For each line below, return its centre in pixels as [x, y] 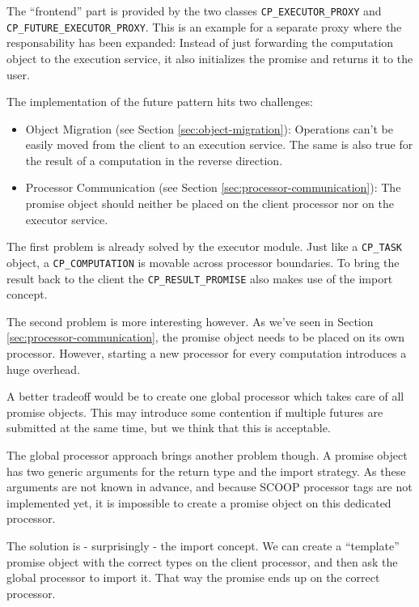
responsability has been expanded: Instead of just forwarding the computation [200, 42]
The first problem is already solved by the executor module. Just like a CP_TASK [205, 246]
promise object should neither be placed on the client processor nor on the [209, 204]
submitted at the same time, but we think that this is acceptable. [169, 428]
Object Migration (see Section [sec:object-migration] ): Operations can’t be [209, 128]
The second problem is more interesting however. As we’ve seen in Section [190, 321]
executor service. [67, 219]
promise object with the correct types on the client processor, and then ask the [202, 561]
